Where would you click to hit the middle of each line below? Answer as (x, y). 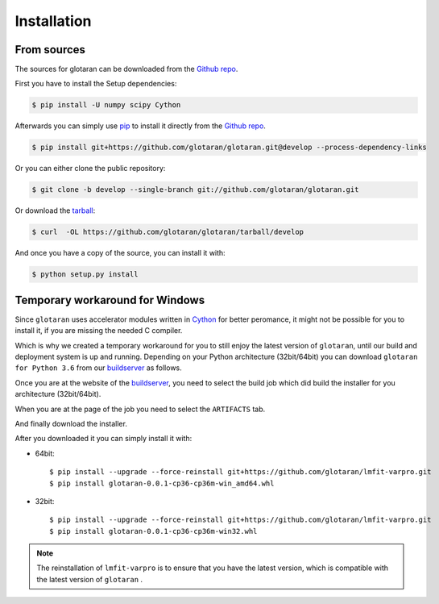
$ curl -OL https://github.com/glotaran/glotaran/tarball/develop (168, 232)
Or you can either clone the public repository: (90, 169)
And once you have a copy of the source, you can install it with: (120, 253)
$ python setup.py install (85, 275)
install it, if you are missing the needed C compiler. (99, 331)
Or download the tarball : (55, 210)
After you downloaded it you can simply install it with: (104, 439)
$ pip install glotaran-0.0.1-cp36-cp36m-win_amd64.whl (162, 483)
